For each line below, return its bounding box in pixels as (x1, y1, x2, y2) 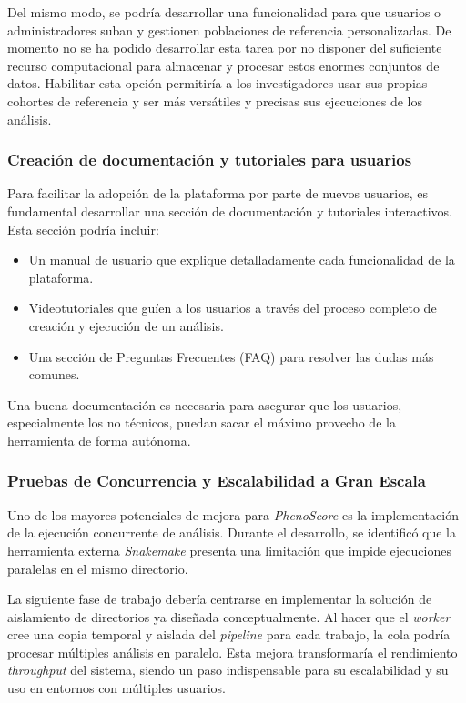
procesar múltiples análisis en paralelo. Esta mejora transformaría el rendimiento (7, 642, 458, 661)
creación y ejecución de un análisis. (28, 316, 224, 335)
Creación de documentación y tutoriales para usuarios (7, 148, 412, 171)
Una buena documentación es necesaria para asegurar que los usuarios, (7, 395, 402, 414)
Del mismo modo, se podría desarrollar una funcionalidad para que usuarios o (7, 3, 441, 21)
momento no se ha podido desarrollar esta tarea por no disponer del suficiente (7, 38, 442, 57)
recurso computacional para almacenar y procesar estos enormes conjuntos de (7, 55, 440, 75)
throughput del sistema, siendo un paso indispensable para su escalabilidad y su (7, 660, 449, 679)
